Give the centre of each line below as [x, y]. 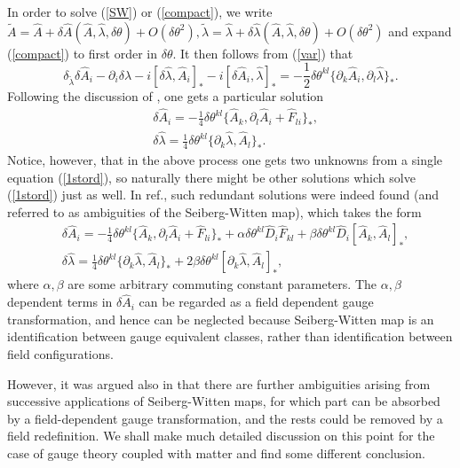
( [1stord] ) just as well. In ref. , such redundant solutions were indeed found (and [223, 195]
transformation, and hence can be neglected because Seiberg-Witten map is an [221, 319]
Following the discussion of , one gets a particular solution [166, 96]
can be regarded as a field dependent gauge [256, 302]
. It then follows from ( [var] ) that [263, 53]
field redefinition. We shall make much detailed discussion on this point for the [221, 436]
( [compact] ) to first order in [82, 53]
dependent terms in [60, 302]
